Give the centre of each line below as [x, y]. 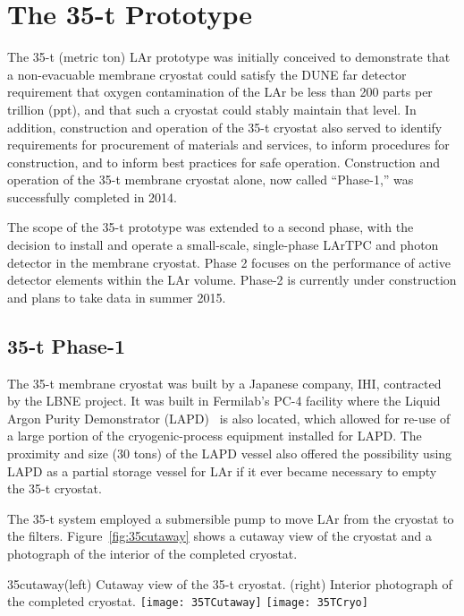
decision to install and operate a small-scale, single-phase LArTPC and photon [223, 245]
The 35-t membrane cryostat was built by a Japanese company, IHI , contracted [224, 383]
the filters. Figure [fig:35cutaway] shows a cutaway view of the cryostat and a [220, 536]
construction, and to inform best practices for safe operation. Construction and [224, 162]
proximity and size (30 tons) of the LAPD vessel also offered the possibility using [230, 453]
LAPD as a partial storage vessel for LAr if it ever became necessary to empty [222, 471]
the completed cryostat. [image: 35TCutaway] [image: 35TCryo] [188, 601]
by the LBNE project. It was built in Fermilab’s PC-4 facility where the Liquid [224, 401]
